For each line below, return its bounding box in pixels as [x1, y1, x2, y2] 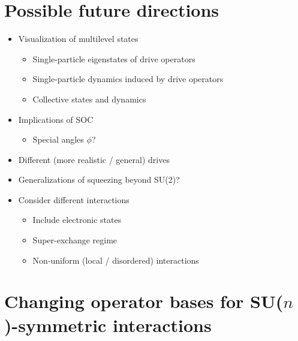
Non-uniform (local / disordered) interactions [32, 254, 199, 266]
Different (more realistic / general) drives [18, 153, 170, 165]
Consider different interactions [18, 193, 130, 206]
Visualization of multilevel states [18, 32, 139, 45]
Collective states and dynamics [32, 92, 146, 105]
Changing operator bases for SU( [4, 289, 284, 313]
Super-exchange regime [32, 234, 118, 246]
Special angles [32, 133, 84, 146]
